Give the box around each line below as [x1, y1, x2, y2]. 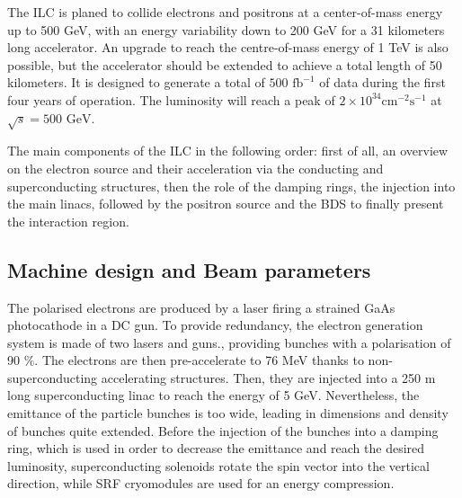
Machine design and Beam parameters [7, 255, 371, 283]
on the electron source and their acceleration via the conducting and [7, 158, 384, 177]
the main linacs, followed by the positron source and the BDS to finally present [7, 194, 444, 213]
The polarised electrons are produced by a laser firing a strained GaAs [7, 298, 395, 316]
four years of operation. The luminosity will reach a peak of [7, 90, 335, 109]
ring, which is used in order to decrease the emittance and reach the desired [7, 439, 425, 458]
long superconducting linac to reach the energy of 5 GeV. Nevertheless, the [7, 386, 420, 405]
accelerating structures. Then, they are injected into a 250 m [101, 368, 436, 387]
